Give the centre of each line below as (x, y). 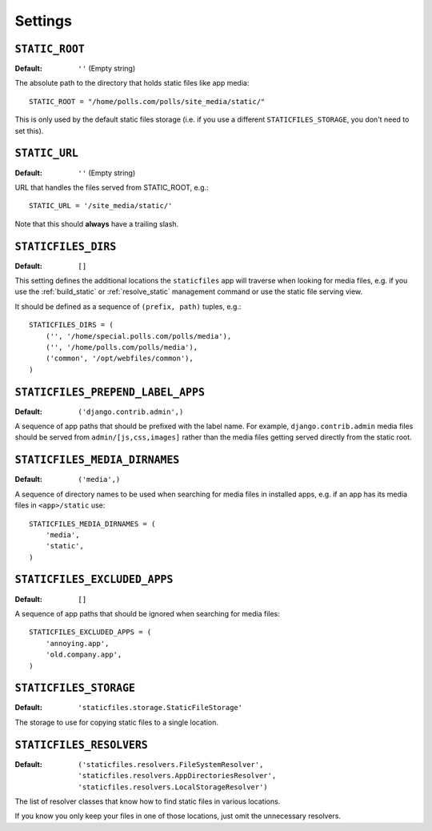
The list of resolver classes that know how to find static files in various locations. (148, 801)
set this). (29, 130)
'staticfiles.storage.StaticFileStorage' (160, 708)
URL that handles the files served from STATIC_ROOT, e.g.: (112, 187)
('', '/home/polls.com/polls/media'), (122, 347)
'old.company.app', (84, 655)
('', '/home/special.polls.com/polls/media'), (138, 336)
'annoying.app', (77, 643)
